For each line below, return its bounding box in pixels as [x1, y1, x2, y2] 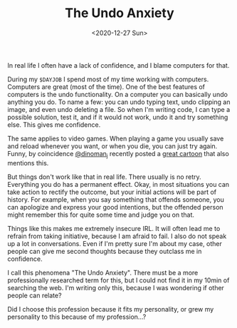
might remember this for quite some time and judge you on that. [7, 210, 194, 219]
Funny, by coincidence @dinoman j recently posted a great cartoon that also [7, 149, 229, 160]
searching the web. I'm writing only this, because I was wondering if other [7, 283, 224, 292]
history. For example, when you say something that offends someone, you [7, 195, 224, 204]
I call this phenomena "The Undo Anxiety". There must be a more [7, 268, 199, 277]
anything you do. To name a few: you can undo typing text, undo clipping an [7, 98, 231, 106]
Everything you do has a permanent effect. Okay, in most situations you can [7, 180, 230, 188]
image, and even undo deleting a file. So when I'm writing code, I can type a [7, 105, 230, 113]
